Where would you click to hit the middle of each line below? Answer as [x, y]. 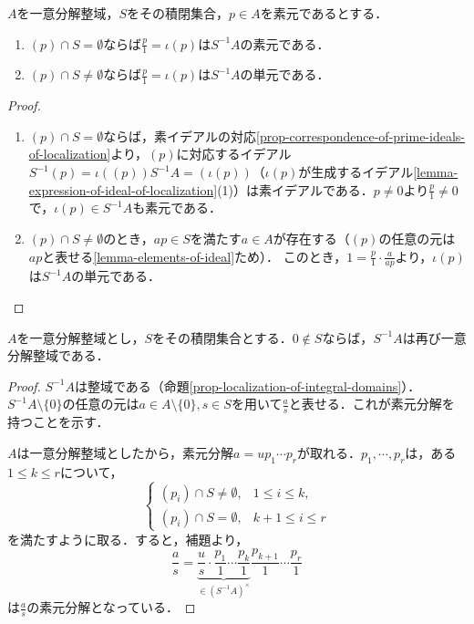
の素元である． [285, 43]
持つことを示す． [58, 422]
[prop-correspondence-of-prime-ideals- [360, 135]
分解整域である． [58, 355]
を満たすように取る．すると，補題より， [128, 539]
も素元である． [177, 208]
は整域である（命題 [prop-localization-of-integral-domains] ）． [247, 385]
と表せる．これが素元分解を [371, 404]
